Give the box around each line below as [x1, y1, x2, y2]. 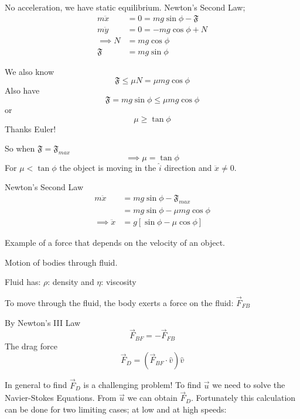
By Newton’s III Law [5, 316, 81, 328]
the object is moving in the [59, 161, 156, 173]
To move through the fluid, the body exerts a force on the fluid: [5, 296, 234, 308]
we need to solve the [212, 379, 285, 391]
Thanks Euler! [5, 122, 56, 135]
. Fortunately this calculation [191, 391, 296, 404]
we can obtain [127, 391, 178, 404]
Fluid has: [5, 276, 41, 288]
